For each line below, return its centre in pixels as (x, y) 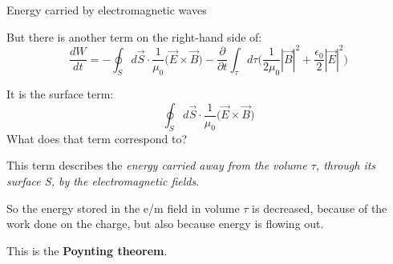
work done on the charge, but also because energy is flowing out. (165, 224)
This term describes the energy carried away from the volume (157, 165)
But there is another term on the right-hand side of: (134, 36)
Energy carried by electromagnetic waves (107, 10)
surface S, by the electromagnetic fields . (103, 181)
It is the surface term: (60, 94)
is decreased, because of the (320, 208)
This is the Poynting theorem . (87, 250)
